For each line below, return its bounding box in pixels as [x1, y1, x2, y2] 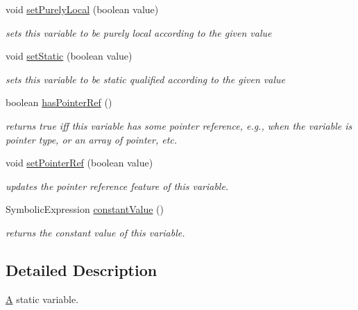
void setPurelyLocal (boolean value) [6, 2, 159, 16]
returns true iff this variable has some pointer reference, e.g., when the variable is [6, 118, 352, 132]
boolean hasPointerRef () [6, 95, 112, 110]
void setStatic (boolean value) [6, 49, 133, 63]
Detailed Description [6, 259, 157, 280]
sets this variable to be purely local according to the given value [6, 25, 272, 40]
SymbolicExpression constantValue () [6, 202, 164, 216]
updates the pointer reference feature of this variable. [6, 178, 229, 193]
